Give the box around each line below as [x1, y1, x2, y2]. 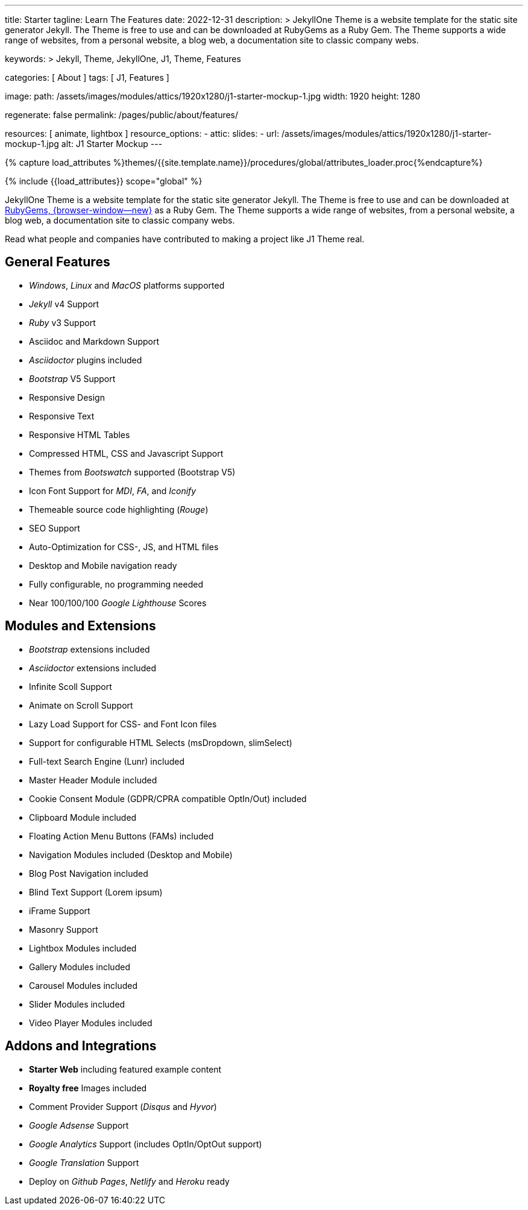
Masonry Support [29, 924, 98, 935]
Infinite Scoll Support [29, 681, 112, 692]
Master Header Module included [29, 774, 157, 785]
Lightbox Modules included [29, 942, 137, 953]
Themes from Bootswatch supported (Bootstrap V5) [29, 466, 236, 477]
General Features [5, 254, 110, 270]
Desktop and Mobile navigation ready [29, 560, 177, 571]
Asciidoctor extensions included [29, 662, 156, 673]
